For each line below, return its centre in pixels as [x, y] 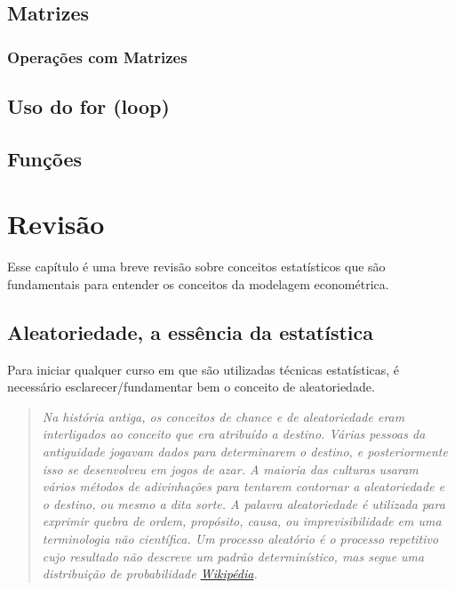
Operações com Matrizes [97, 57]
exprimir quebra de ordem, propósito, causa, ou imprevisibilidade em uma [242, 521]
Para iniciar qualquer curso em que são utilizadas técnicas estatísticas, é [204, 369]
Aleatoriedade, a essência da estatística [191, 331]
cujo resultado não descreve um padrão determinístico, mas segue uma [233, 556]
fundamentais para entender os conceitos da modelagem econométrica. [198, 283]
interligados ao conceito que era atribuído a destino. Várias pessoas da [234, 434]
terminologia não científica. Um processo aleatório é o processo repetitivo [240, 539]
